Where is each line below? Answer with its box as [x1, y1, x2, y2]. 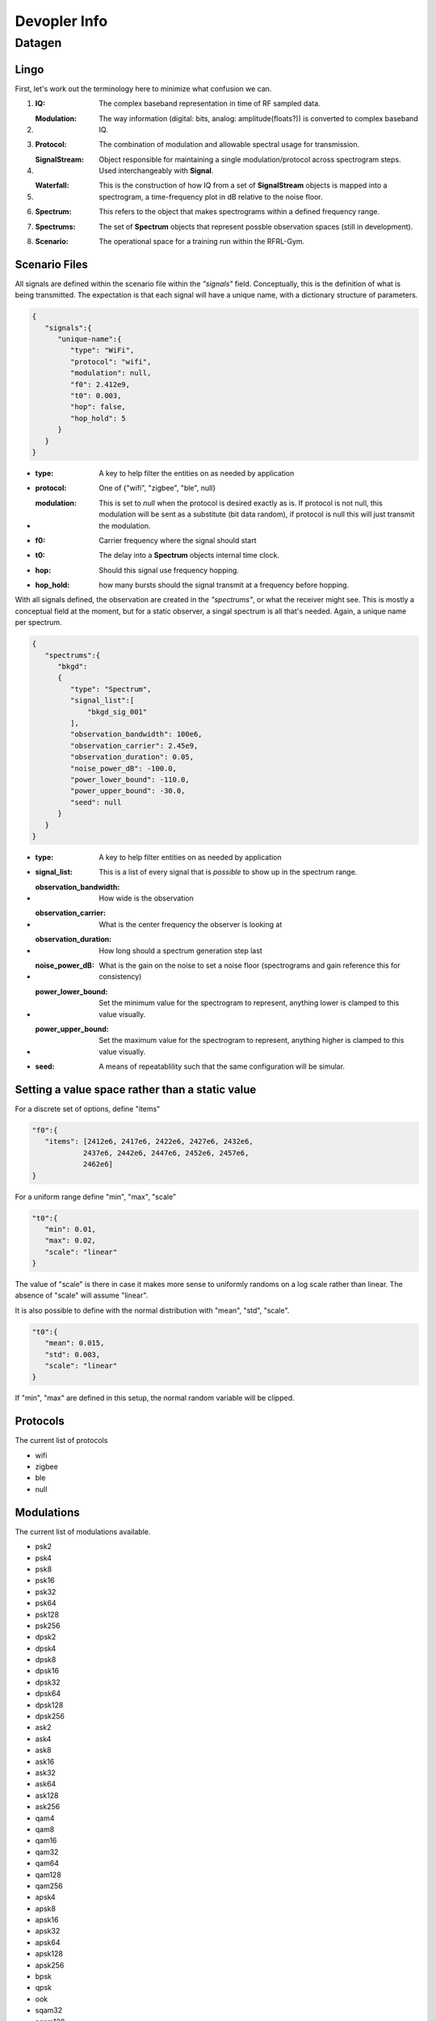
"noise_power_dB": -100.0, [69, 764, 178, 773]
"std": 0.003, [44, 1350, 101, 1359]
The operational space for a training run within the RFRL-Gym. [99, 237, 305, 247]
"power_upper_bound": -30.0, [69, 787, 186, 795]
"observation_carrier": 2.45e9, [69, 740, 199, 750]
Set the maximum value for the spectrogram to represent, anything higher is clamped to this [99, 1036, 405, 1045]
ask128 [35, 1791, 59, 1800]
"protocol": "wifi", [69, 357, 152, 366]
